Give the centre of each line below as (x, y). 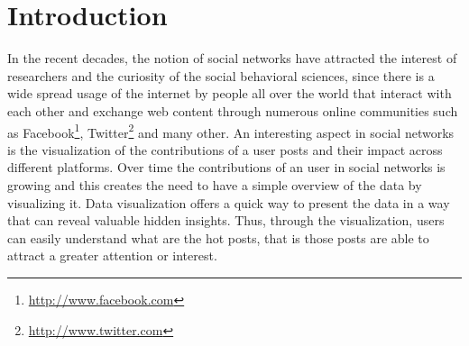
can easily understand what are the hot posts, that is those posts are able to (218, 237)
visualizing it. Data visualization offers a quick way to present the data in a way (229, 202)
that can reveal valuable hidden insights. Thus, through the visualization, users (226, 220)
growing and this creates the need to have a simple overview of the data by (215, 184)
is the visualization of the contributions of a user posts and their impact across (225, 149)
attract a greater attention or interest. (112, 255)
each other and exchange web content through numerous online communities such (233, 110)
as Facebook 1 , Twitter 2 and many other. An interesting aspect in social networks (231, 131)
